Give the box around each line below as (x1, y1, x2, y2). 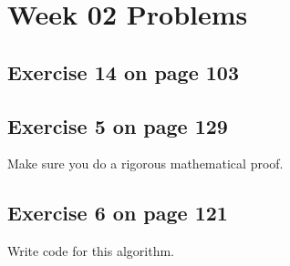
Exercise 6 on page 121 (7, 199, 228, 227)
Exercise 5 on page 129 (7, 111, 228, 139)
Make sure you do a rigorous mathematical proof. (7, 154, 284, 173)
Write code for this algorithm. (7, 241, 174, 261)
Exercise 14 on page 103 (7, 57, 240, 86)
